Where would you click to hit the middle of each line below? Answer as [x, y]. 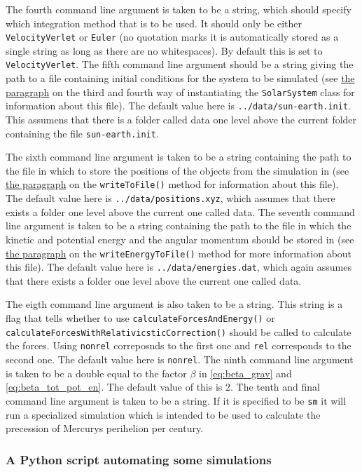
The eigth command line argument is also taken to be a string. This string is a [174, 304]
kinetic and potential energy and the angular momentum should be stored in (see [180, 239]
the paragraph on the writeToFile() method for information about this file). [172, 184]
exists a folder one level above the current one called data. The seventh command [180, 211]
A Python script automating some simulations [139, 459]
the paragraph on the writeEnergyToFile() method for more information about [179, 253]
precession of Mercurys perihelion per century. [105, 428]
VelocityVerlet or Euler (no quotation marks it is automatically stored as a [172, 37]
